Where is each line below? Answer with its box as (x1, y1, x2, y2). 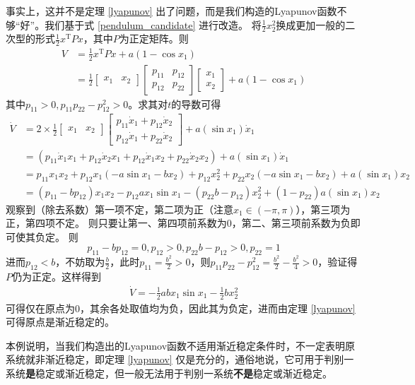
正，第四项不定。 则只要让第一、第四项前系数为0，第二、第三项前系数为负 (6, 215, 351, 230)
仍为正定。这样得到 (12, 269, 101, 283)
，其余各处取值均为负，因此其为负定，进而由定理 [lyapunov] (80, 300, 356, 315)
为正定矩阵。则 (119, 31, 189, 46)
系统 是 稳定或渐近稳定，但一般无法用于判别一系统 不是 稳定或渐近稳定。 (6, 366, 332, 381)
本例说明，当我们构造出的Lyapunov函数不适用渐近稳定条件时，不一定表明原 (6, 338, 356, 353)
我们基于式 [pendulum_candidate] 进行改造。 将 (45, 17, 262, 32)
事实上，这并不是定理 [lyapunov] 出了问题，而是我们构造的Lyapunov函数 (6, 4, 337, 18)
